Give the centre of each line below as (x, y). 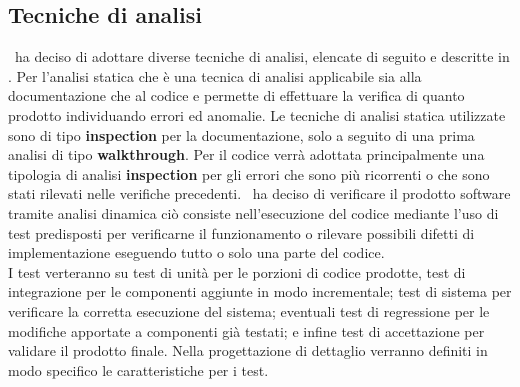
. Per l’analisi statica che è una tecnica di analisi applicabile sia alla (215, 75)
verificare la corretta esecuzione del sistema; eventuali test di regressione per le (249, 310)
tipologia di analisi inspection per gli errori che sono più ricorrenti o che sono (249, 173)
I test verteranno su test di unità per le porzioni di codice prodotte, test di (237, 271)
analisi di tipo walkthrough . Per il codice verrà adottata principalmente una (246, 154)
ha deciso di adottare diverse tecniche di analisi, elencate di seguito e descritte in (262, 56)
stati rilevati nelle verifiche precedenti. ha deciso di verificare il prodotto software (259, 193)
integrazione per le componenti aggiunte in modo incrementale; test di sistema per (260, 291)
